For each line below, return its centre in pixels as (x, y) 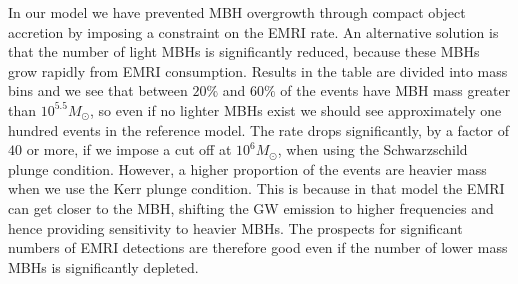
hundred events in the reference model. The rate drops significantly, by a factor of (258, 129)
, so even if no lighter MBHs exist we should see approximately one (296, 109)
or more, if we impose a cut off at (129, 149)
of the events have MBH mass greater (395, 90)
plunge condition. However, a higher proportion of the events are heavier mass (247, 168)
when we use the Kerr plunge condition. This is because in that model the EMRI (256, 188)
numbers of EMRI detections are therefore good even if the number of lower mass (258, 247)
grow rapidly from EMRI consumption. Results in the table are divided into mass (258, 70)
